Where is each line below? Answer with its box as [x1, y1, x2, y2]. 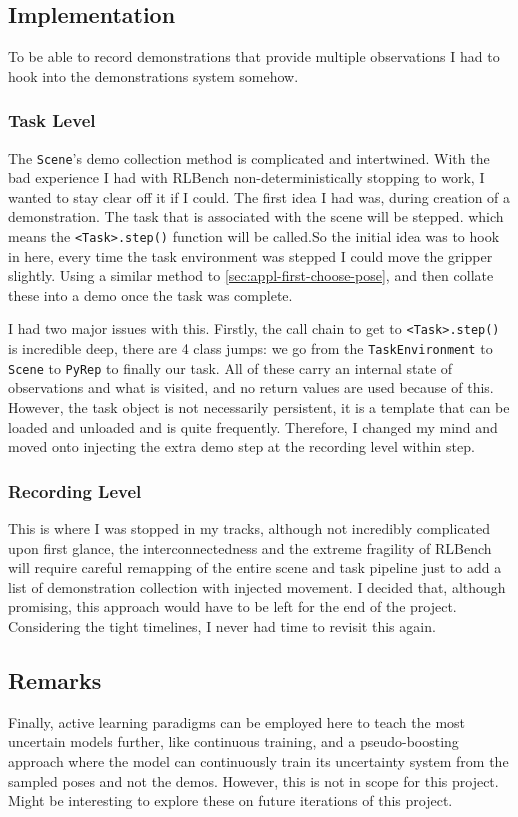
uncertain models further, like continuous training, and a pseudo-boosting [8, 731, 459, 752]
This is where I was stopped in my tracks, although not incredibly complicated [8, 518, 490, 539]
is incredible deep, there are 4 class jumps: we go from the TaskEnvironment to [8, 338, 493, 359]
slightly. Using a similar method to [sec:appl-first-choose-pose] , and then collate [8, 265, 494, 286]
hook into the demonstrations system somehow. [8, 65, 299, 86]
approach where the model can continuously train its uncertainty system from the [8, 751, 509, 771]
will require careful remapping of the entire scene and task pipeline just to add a [8, 557, 502, 578]
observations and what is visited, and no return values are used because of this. [8, 377, 494, 398]
